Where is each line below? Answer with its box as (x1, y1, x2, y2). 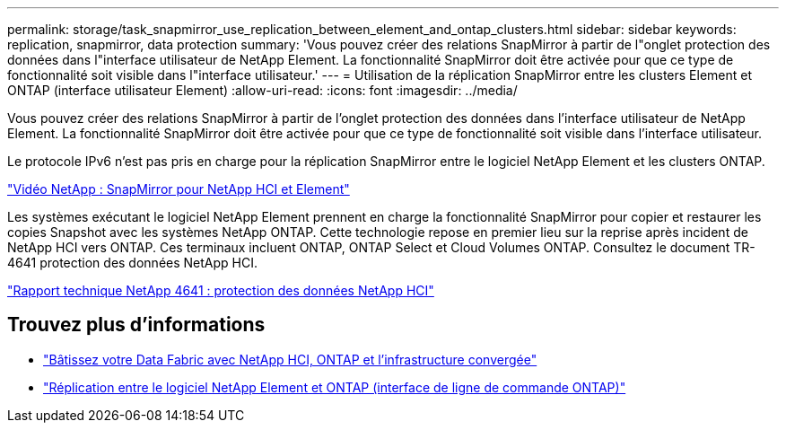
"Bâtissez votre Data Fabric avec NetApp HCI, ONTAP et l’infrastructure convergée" (43, 351, 537, 367)
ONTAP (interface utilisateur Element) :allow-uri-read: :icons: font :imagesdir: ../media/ (7, 83, 518, 98)
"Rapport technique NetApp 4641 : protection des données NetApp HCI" (7, 283, 434, 298)
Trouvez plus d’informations (7, 313, 266, 337)
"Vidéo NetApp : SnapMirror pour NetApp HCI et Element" (7, 181, 350, 197)
